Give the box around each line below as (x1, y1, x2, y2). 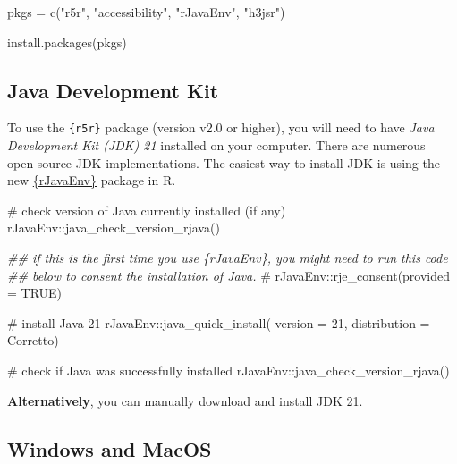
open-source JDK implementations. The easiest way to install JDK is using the (7, 153, 440, 172)
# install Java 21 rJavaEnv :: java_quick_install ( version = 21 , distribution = (7, 313, 430, 332)
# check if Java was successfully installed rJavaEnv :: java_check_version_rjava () (7, 360, 450, 379)
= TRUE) (7, 283, 63, 302)
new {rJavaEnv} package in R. (7, 171, 176, 190)
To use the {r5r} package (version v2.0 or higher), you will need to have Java (7, 118, 435, 137)
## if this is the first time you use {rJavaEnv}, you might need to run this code (7, 249, 448, 267)
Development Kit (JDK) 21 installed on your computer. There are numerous (7, 136, 426, 155)
